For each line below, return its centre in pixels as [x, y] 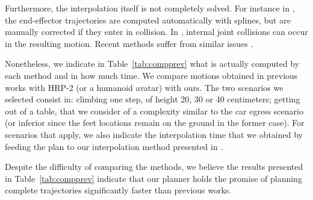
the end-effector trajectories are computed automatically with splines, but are [148, 20]
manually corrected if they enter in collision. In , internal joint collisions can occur [156, 32]
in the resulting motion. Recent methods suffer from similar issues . [129, 43]
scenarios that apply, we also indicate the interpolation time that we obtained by [154, 134]
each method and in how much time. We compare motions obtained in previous [151, 75]
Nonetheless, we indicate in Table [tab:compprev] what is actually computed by [152, 64]
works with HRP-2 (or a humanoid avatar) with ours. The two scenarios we [144, 87]
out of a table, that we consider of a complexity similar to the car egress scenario [154, 111]
